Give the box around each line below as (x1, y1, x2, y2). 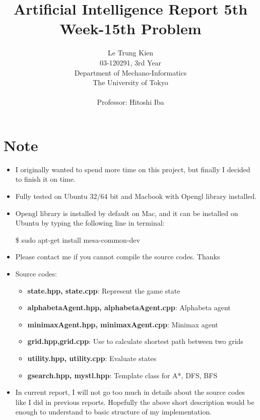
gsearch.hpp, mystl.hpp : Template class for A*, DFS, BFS (27, 370, 218, 380)
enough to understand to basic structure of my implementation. (15, 406, 212, 417)
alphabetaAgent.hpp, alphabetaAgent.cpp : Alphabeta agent (27, 302, 231, 313)
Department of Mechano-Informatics (74, 67, 187, 78)
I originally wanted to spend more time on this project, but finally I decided (15, 164, 250, 174)
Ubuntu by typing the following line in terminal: (15, 218, 165, 228)
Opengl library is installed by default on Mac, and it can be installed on (15, 207, 238, 218)
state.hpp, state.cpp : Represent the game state (27, 285, 180, 296)
